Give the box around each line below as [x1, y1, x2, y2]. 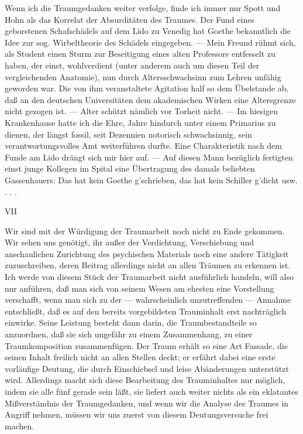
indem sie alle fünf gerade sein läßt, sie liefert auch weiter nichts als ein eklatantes [5, 385, 298, 397]
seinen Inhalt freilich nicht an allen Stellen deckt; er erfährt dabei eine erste [5, 351, 276, 363]
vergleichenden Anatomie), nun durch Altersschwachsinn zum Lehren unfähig [5, 70, 281, 83]
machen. [5, 419, 35, 432]
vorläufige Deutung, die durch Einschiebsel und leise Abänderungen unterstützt [5, 362, 289, 374]
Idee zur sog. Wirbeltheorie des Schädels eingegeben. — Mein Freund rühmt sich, [5, 36, 296, 48]
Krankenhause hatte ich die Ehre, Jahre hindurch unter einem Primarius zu [5, 116, 276, 128]
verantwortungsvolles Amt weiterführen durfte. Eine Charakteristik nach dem [5, 139, 282, 152]
